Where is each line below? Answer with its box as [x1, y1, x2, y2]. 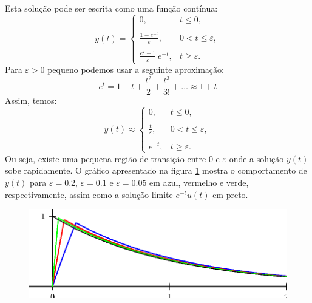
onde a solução [229, 152, 284, 165]
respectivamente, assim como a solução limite [5, 188, 173, 200]
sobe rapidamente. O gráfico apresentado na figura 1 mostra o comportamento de [5, 164, 307, 177]
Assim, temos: [5, 94, 57, 107]
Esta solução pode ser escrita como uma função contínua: [5, 2, 218, 14]
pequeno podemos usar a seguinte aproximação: [47, 63, 224, 76]
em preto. [212, 188, 248, 200]
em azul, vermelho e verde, [149, 176, 249, 189]
